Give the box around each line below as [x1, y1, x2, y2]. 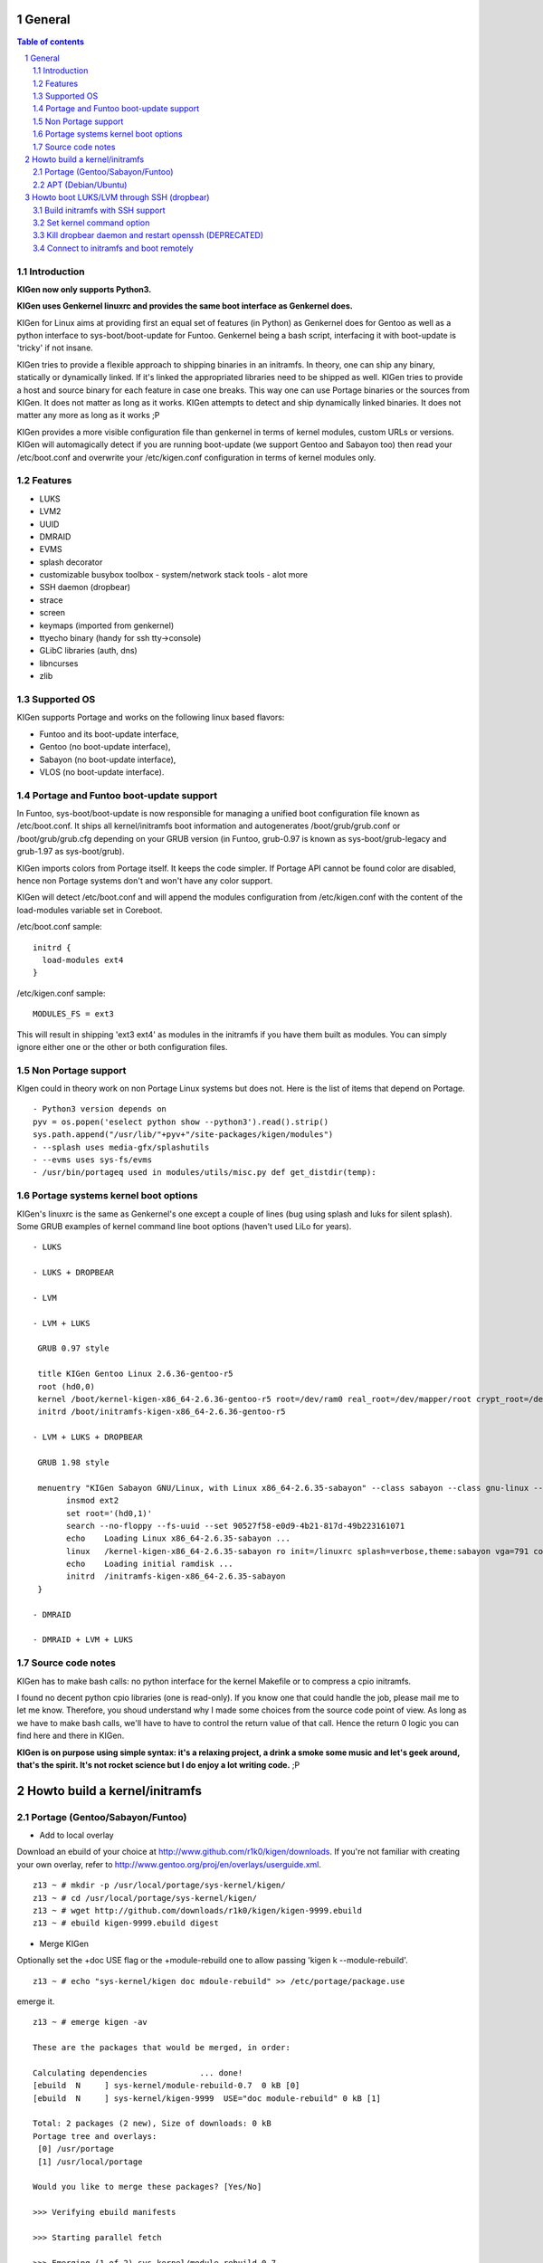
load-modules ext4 [42, 955, 124, 965]
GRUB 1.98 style [37, 1457, 110, 1467]
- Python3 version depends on [33, 1104, 167, 1114]
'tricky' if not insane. [16, 342, 94, 353]
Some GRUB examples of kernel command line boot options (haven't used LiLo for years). [16, 1220, 352, 1231]
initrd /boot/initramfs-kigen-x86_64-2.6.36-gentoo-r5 [37, 1407, 286, 1417]
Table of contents [16, 36, 85, 47]
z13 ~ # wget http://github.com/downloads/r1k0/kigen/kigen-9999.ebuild [33, 1905, 362, 1916]
